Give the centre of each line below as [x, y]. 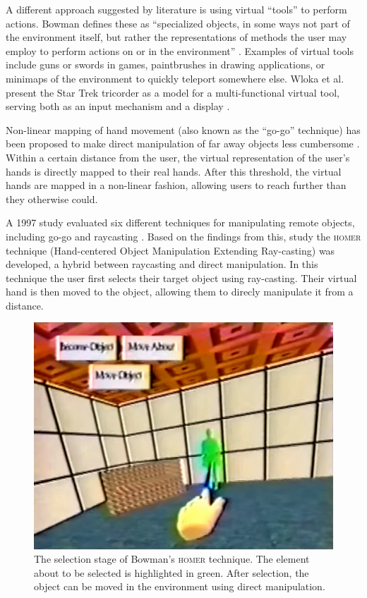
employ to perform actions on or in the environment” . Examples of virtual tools [180, 50]
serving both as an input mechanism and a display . [118, 106]
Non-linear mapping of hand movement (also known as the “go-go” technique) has [183, 129]
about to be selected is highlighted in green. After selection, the [172, 572]
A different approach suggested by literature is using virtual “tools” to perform [176, 9]
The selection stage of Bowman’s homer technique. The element [172, 559]
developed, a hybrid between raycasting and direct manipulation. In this [162, 264]
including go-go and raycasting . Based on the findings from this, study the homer [183, 236]
